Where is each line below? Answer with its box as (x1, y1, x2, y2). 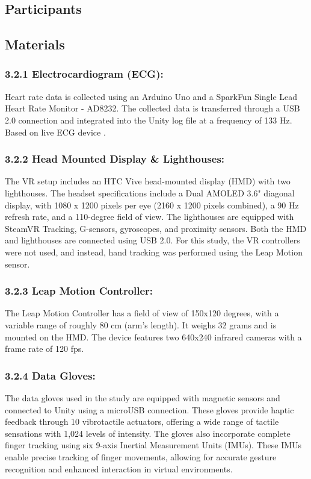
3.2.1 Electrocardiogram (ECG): (5, 66, 164, 81)
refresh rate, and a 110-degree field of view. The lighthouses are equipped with (5, 210, 294, 223)
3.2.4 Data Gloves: (5, 368, 96, 383)
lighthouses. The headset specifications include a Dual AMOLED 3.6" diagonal (5, 186, 295, 199)
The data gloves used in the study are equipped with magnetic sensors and (5, 391, 280, 404)
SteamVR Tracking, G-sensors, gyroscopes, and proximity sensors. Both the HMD (5, 222, 307, 234)
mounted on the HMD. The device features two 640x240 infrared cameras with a (5, 330, 302, 343)
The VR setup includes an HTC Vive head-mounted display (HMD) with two (5, 175, 291, 187)
